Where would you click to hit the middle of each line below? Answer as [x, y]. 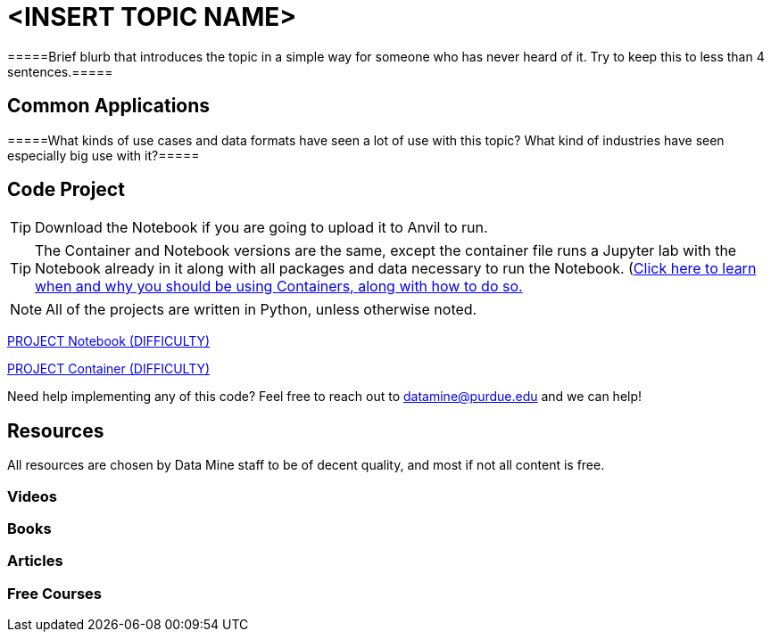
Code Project [66, 190]
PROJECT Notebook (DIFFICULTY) [109, 341]
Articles [35, 561]
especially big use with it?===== [104, 155]
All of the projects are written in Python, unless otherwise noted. [261, 310]
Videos [32, 496]
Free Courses [54, 593]
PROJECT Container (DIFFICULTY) [109, 369]
